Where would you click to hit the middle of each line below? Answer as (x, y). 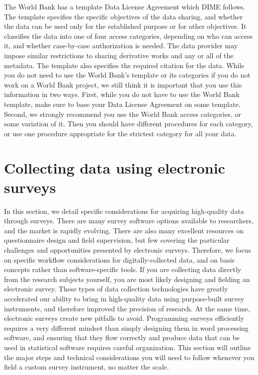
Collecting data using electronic (115, 167)
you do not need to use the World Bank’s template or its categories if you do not (127, 75)
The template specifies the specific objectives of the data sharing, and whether (123, 16)
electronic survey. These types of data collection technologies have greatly (116, 289)
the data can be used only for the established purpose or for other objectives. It (125, 26)
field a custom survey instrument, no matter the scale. (86, 367)
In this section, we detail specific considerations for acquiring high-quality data (124, 211)
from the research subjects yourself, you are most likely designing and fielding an (127, 279)
